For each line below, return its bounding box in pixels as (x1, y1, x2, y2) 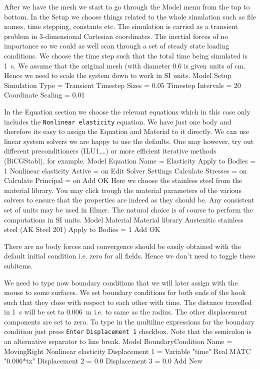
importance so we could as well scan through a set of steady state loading (4, 40, 229, 51)
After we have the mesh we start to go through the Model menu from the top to (4, 1, 250, 11)
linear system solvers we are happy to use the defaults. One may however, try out (4, 135, 254, 146)
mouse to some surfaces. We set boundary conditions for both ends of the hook (4, 287, 246, 297)
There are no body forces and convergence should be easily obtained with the (4, 240, 241, 251)
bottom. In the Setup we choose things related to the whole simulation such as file (4, 11, 256, 21)
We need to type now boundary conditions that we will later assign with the (4, 277, 238, 287)
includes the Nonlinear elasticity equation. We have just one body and (4, 116, 231, 126)
